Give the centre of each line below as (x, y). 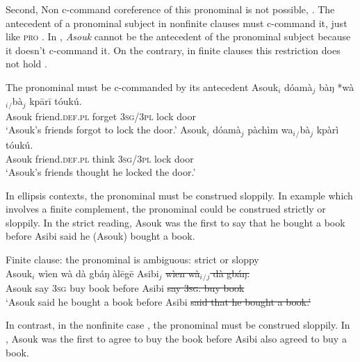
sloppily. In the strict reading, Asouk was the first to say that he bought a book (175, 222)
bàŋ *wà (337, 87)
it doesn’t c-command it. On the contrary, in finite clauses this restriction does (173, 50)
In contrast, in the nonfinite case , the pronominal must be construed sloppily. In (178, 325)
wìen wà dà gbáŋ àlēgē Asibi (99, 273)
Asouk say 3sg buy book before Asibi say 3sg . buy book (125, 288)
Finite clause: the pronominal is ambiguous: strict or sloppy (132, 260)
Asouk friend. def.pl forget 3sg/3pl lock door (101, 116)
